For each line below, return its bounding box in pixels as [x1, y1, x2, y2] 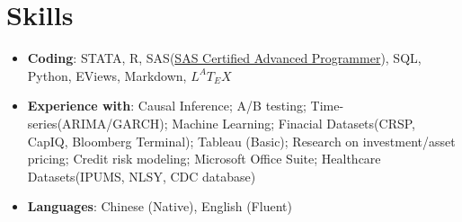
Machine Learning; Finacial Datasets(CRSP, [172, 113, 415, 132]
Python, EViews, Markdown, [27, 66, 187, 84]
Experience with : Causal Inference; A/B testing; [27, 96, 307, 115]
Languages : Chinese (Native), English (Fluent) [27, 197, 292, 216]
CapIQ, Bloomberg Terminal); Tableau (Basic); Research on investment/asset [27, 131, 456, 150]
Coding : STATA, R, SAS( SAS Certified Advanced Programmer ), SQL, [27, 49, 422, 67]
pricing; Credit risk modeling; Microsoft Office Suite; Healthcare [27, 149, 381, 168]
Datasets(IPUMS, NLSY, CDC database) [27, 166, 256, 185]
